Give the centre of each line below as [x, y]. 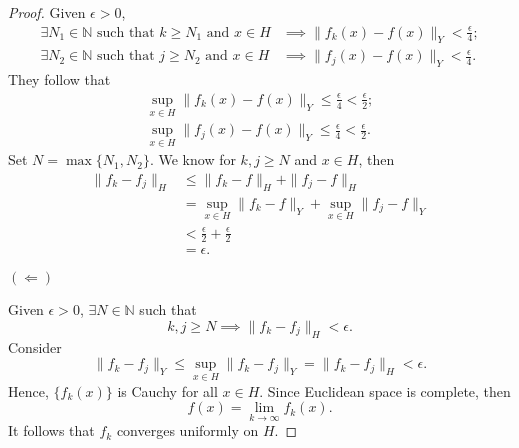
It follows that [51, 430]
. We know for [192, 159]
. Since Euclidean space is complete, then [385, 390]
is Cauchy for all [167, 390]
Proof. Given [47, 12]
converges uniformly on [187, 430]
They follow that [59, 79]
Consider [35, 346]
